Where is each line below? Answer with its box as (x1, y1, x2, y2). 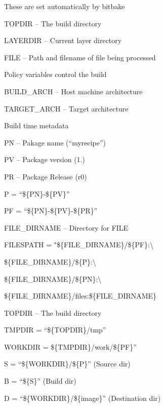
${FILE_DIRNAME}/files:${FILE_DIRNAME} (4, 290, 157, 301)
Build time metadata (4, 120, 69, 131)
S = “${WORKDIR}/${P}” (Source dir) (4, 358, 131, 369)
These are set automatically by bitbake (4, 1, 125, 11)
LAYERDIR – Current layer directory (4, 35, 122, 46)
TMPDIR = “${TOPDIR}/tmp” (4, 324, 106, 335)
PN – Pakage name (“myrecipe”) (4, 137, 106, 147)
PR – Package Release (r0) (4, 171, 87, 181)
